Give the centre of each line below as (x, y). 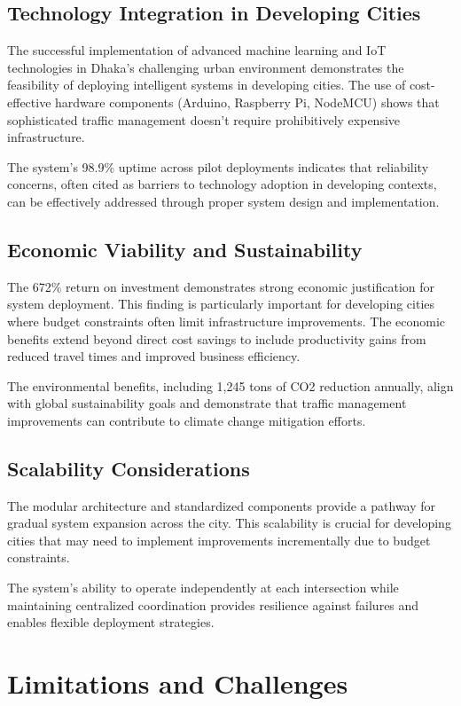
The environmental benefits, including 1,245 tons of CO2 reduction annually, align (230, 385)
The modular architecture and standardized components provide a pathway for (222, 505)
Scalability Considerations (129, 468)
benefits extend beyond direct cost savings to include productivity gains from (217, 338)
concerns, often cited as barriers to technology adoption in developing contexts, (222, 184)
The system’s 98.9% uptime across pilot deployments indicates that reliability (218, 166)
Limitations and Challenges (178, 683)
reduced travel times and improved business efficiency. (154, 356)
